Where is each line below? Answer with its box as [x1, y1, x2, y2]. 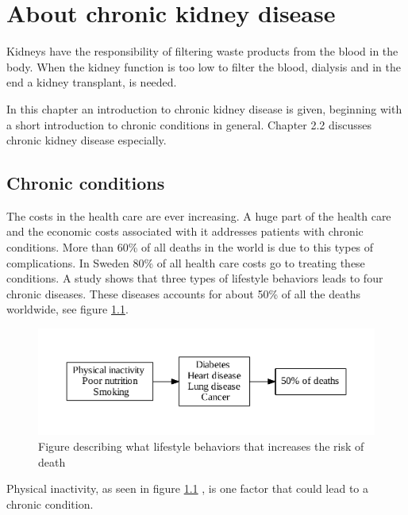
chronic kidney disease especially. [6, 132, 167, 148]
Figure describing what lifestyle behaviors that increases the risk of [38, 438, 364, 455]
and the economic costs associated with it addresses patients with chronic [6, 223, 364, 240]
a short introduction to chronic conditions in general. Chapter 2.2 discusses [6, 116, 371, 133]
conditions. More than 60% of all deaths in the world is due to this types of [6, 239, 374, 256]
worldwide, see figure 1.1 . [6, 301, 129, 317]
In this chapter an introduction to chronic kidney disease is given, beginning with [6, 100, 402, 117]
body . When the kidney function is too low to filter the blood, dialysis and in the [6, 58, 401, 75]
